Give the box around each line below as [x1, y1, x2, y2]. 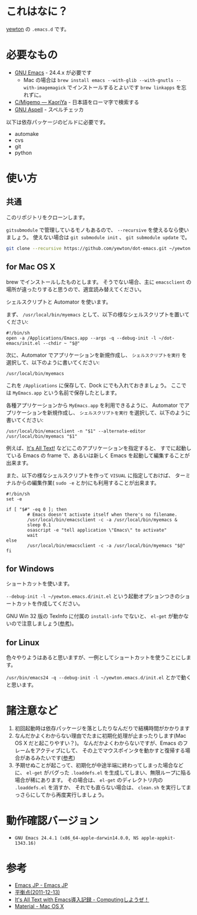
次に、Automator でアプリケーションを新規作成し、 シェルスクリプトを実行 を [6, 351, 187, 359]
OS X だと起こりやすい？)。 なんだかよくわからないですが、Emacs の [14, 740, 183, 747]
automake [14, 130, 39, 137]
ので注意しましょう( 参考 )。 [11, 620, 78, 627]
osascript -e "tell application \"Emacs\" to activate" [27, 527, 167, 533]
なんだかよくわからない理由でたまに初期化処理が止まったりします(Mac [14, 732, 186, 740]
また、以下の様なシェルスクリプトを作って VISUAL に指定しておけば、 [6, 471, 174, 478]
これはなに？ [6, 5, 69, 18]
